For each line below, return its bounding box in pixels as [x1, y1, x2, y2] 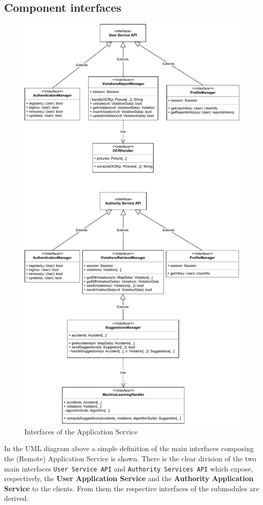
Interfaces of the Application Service [24, 426, 138, 436]
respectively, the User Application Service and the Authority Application [4, 473, 254, 484]
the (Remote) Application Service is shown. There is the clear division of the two [4, 453, 256, 463]
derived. [4, 493, 29, 503]
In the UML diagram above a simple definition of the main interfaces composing [4, 443, 254, 454]
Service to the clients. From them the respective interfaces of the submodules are [4, 483, 259, 493]
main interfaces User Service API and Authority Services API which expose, [4, 463, 253, 474]
